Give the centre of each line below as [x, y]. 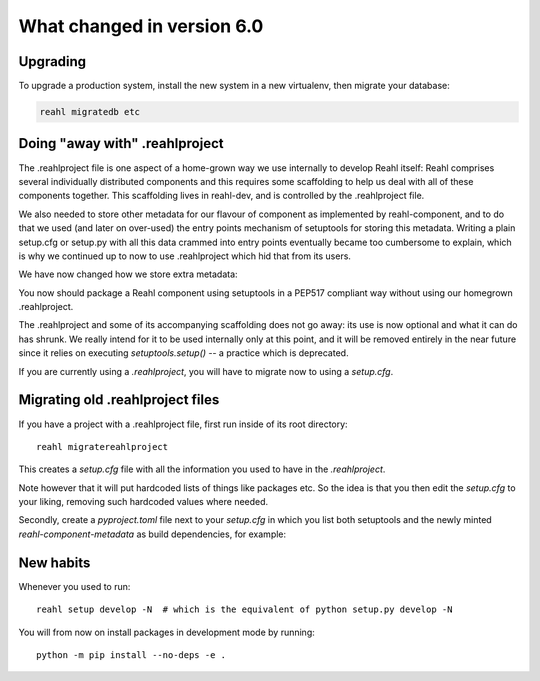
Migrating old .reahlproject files [119, 400]
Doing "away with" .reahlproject [121, 143]
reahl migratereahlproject [102, 446]
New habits [54, 562]
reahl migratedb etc [89, 112]
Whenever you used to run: [74, 586]
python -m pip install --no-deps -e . [131, 654]
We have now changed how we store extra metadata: [128, 274]
